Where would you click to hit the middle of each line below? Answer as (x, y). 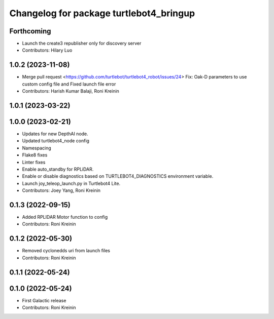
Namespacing (37, 148)
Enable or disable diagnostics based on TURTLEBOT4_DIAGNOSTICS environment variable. (118, 176)
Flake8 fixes (35, 155)
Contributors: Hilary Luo (47, 50)
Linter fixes (34, 162)
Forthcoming (30, 31)
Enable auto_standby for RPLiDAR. (58, 169)
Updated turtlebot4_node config (56, 141)
